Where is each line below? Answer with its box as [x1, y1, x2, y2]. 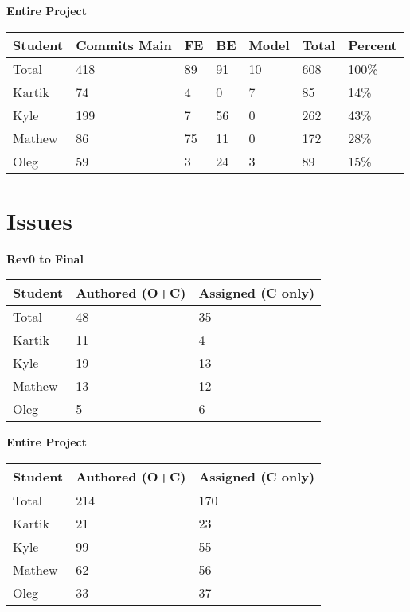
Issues [6, 204, 72, 236]
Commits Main [76, 35, 172, 54]
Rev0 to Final [6, 250, 84, 267]
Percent [348, 35, 397, 54]
